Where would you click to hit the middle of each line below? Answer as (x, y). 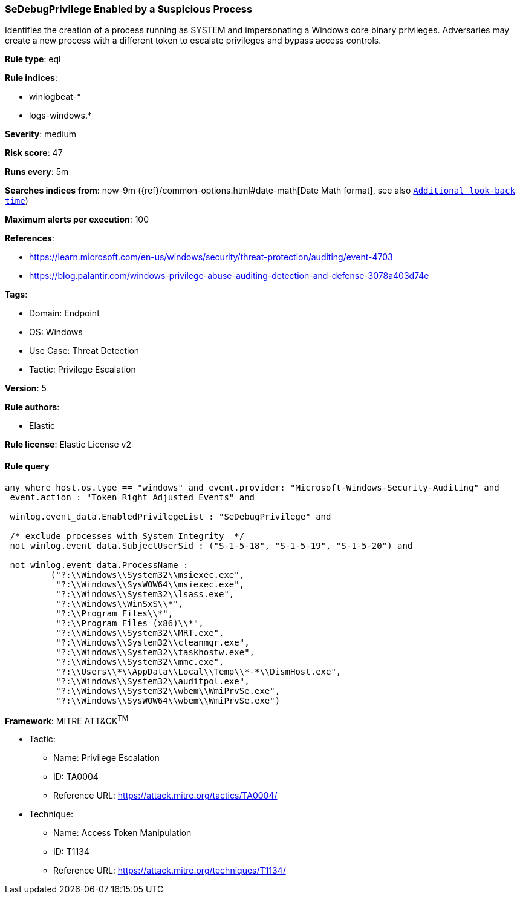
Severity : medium (41, 134)
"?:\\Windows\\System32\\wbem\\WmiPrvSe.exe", (168, 691)
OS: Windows (56, 332)
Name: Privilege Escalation (106, 758)
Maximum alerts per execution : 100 (77, 220)
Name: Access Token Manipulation (122, 833)
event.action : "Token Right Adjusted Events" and (132, 497)
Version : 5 (26, 388)
